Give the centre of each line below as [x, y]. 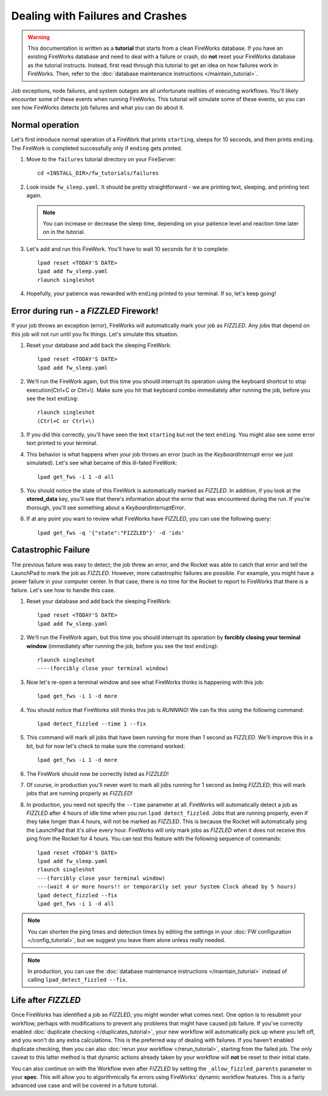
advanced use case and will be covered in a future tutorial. [84, 1086]
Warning [39, 37]
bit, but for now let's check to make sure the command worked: [106, 746]
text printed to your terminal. [62, 443]
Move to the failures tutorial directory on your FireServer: [101, 159]
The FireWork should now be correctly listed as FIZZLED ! [98, 773]
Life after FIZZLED [46, 1000]
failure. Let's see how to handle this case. [63, 590]
